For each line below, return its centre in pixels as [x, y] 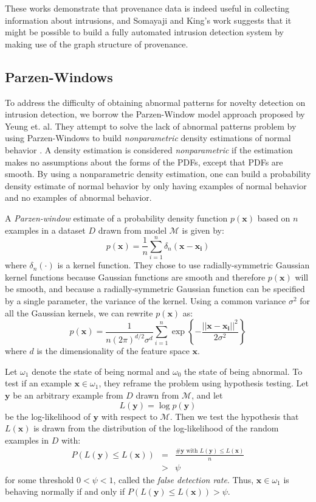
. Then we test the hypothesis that [234, 416]
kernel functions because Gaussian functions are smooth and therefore [135, 277]
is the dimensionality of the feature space [113, 351]
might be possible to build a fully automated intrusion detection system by [144, 32]
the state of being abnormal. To [243, 371]
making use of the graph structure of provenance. [97, 44]
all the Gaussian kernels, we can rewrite [79, 312]
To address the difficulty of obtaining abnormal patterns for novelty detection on [155, 102]
